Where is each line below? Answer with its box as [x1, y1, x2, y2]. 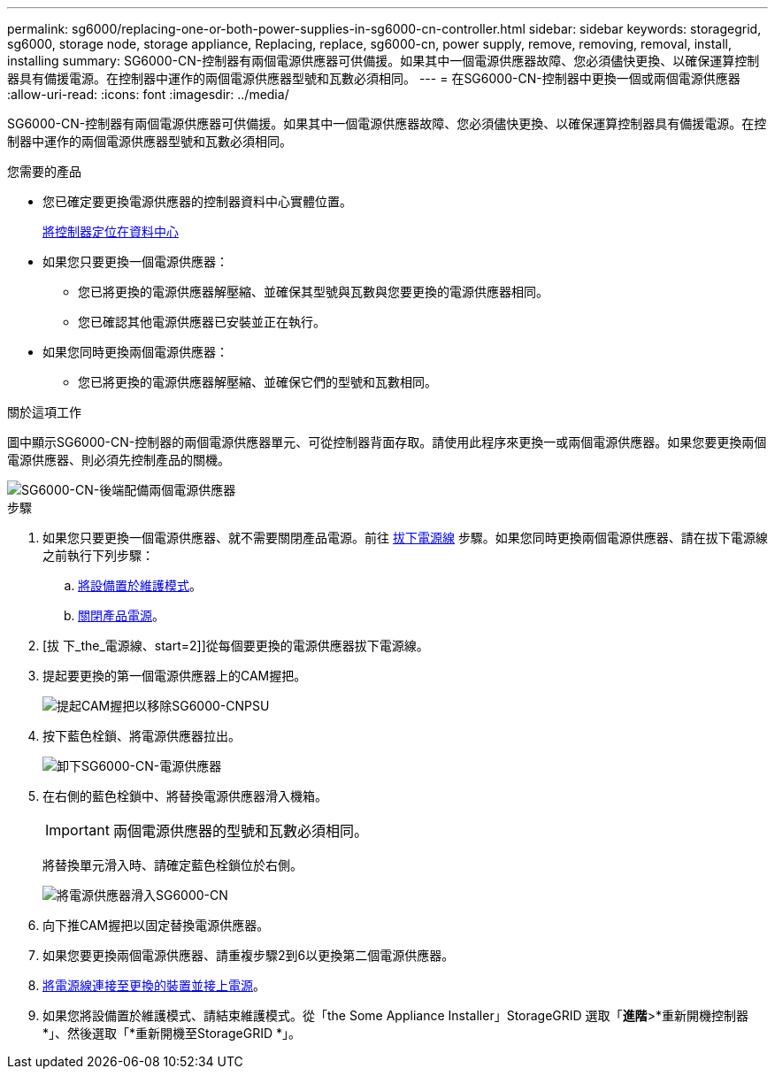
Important [45, 821, 110, 839]
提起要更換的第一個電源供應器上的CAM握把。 [42, 668, 307, 683]
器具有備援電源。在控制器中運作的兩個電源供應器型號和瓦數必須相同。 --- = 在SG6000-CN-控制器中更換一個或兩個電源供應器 [7, 71, 740, 86]
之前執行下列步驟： [42, 548, 154, 563]
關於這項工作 [7, 404, 81, 419]
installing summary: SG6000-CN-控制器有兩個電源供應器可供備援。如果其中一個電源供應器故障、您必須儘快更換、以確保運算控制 [7, 53, 760, 68]
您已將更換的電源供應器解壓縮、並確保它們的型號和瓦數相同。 [78, 374, 437, 389]
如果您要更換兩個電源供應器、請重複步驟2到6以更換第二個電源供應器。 [42, 948, 455, 963]
